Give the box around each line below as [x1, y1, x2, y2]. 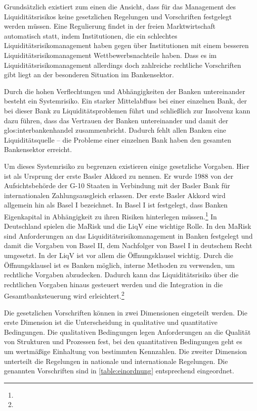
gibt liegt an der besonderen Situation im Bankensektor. [4, 69, 174, 80]
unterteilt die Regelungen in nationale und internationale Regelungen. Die [4, 356, 228, 366]
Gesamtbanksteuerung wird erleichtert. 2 [4, 289, 125, 301]
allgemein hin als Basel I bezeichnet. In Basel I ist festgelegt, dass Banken [4, 200, 228, 210]
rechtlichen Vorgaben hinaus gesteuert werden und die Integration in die [4, 279, 223, 289]
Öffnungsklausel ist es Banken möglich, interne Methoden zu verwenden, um [4, 259, 235, 270]
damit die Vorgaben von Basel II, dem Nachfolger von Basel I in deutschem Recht [4, 240, 253, 251]
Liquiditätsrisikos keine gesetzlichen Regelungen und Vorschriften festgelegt [4, 11, 232, 21]
